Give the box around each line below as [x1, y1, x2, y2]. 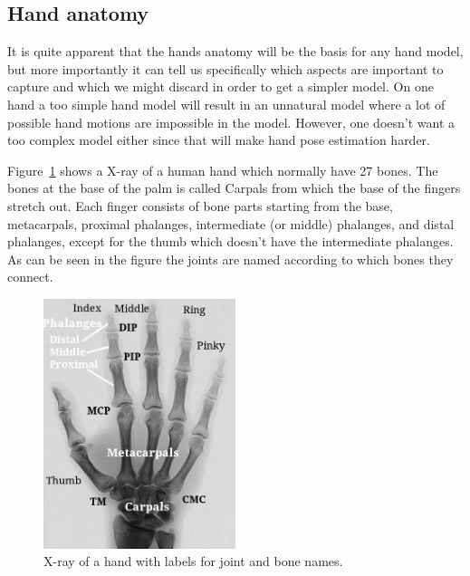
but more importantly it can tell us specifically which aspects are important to [7, 59, 444, 78]
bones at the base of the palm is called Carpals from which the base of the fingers [7, 178, 461, 197]
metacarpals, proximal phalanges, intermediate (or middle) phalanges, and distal [7, 214, 455, 233]
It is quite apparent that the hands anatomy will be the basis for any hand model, [7, 42, 464, 61]
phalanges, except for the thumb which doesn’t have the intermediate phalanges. [7, 232, 454, 251]
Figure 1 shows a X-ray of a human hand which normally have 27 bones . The [7, 160, 438, 179]
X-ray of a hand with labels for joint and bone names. [43, 552, 343, 571]
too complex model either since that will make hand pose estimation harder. [7, 130, 430, 149]
